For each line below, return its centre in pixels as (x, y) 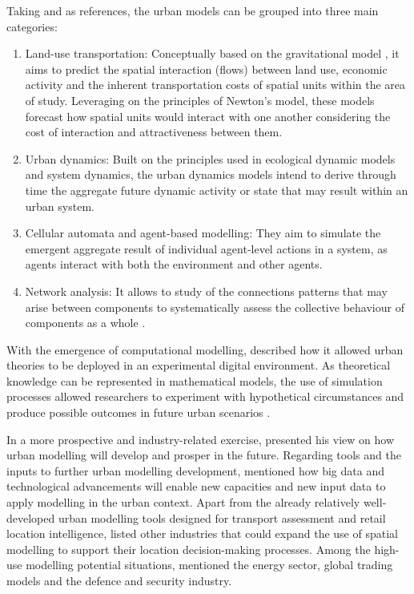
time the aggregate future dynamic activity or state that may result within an (217, 190)
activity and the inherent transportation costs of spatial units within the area (215, 85)
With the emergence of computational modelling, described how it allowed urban (205, 349)
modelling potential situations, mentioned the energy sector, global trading (209, 565)
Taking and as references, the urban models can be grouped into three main (193, 10)
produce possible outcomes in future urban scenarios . (139, 412)
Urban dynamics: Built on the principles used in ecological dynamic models (210, 158)
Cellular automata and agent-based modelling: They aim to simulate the (203, 233)
